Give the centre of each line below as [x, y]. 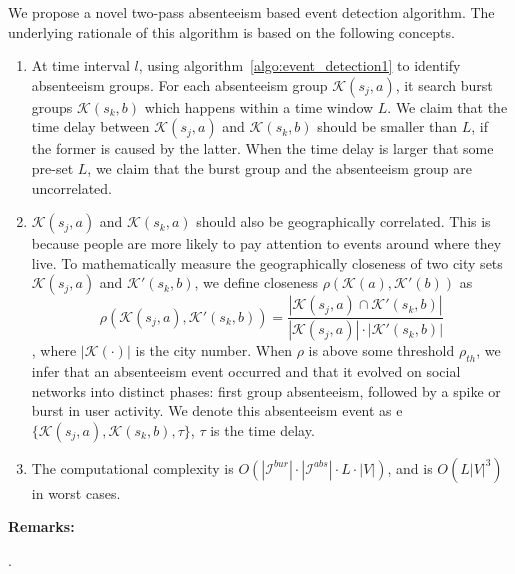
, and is [410, 467]
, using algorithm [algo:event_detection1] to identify [299, 65]
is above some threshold [381, 350]
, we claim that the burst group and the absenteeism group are [279, 167]
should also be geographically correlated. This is [343, 221]
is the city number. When [213, 350]
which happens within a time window [259, 106]
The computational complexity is [132, 467]
